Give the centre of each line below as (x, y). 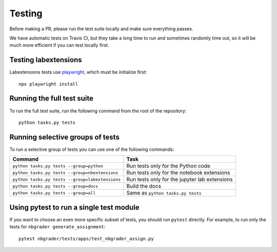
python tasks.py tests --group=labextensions (67, 179)
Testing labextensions (46, 60)
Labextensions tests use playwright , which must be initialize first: (78, 72)
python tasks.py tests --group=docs (55, 186)
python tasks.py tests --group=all (54, 193)
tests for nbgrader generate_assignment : (57, 227)
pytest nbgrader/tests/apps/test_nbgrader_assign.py (86, 238)
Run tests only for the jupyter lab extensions (180, 180)
